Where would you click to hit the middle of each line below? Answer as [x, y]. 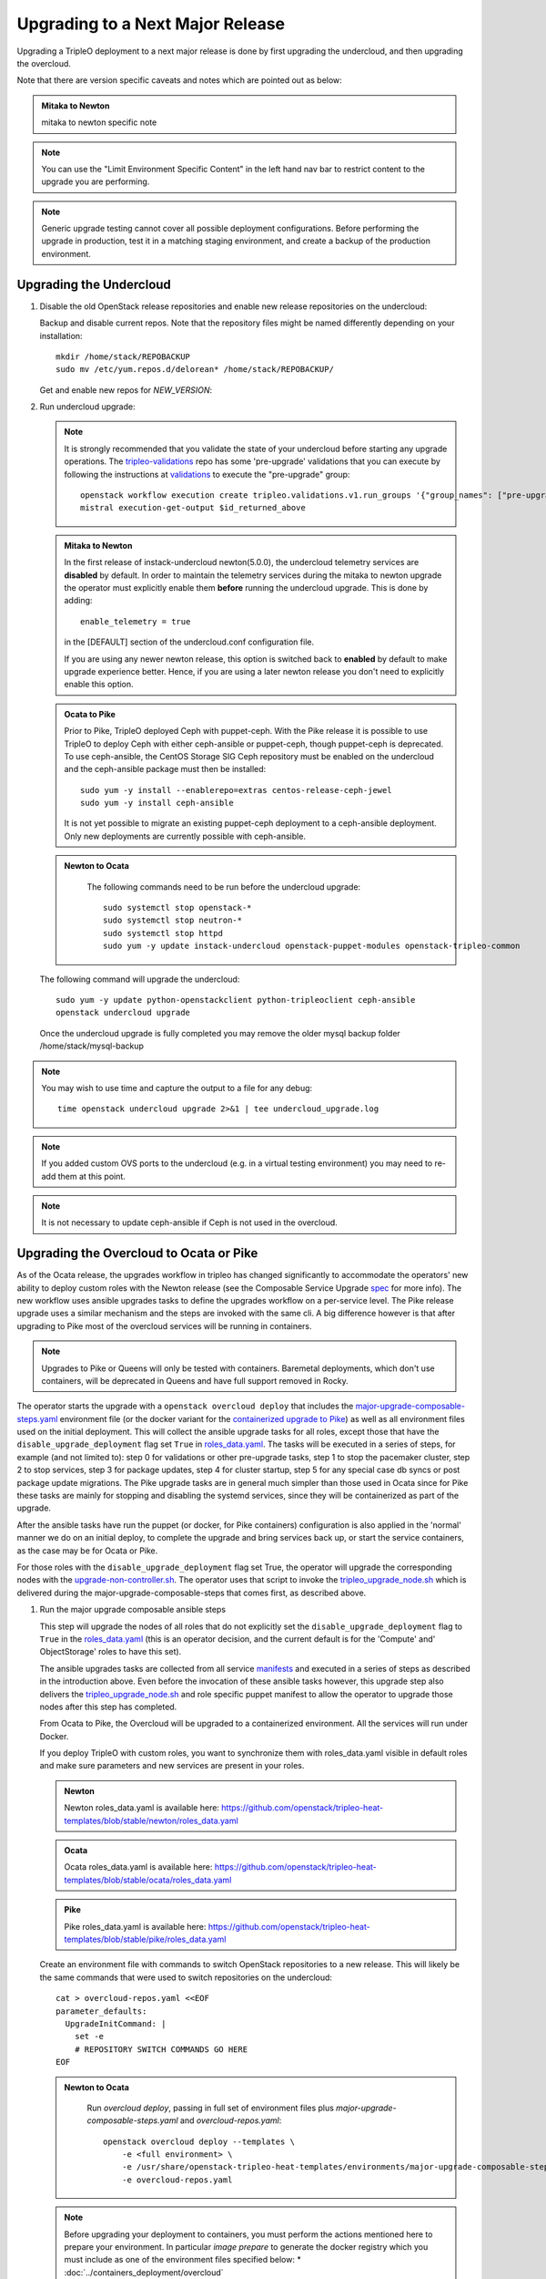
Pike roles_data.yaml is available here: [135, 1926]
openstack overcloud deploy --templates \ [199, 2141]
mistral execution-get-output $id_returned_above [193, 508]
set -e [89, 2037]
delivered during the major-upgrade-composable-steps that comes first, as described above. [192, 1593]
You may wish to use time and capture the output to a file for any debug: [177, 1088]
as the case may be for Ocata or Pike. [87, 1551]
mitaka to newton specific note [99, 122]
